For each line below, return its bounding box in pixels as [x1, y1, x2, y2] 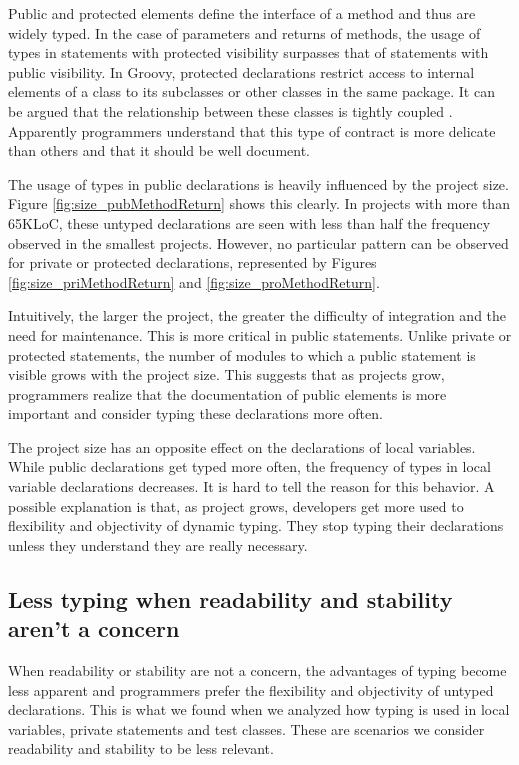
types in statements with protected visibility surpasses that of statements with [8, 42, 489, 63]
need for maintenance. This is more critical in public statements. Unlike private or [8, 324, 512, 345]
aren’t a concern [8, 613, 180, 644]
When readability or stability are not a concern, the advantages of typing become [8, 660, 507, 681]
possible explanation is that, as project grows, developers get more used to [8, 495, 464, 516]
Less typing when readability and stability [8, 583, 453, 614]
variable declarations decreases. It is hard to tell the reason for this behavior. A [8, 476, 495, 497]
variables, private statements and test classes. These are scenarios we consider [8, 718, 485, 739]
